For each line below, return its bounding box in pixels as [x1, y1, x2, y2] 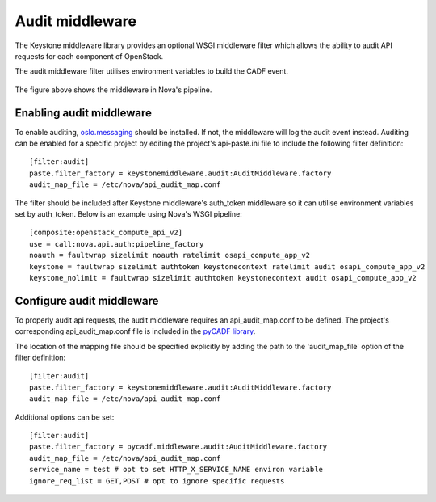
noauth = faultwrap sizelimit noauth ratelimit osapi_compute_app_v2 [29, 251, 311, 260]
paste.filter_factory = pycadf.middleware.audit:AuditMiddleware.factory [29, 442, 328, 452]
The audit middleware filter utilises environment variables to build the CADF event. [15, 66, 288, 76]
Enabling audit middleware [15, 106, 153, 120]
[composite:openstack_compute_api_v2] [29, 228, 183, 238]
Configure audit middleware [15, 293, 159, 307]
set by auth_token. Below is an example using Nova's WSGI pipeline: [15, 209, 242, 218]
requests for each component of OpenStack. [15, 51, 164, 61]
